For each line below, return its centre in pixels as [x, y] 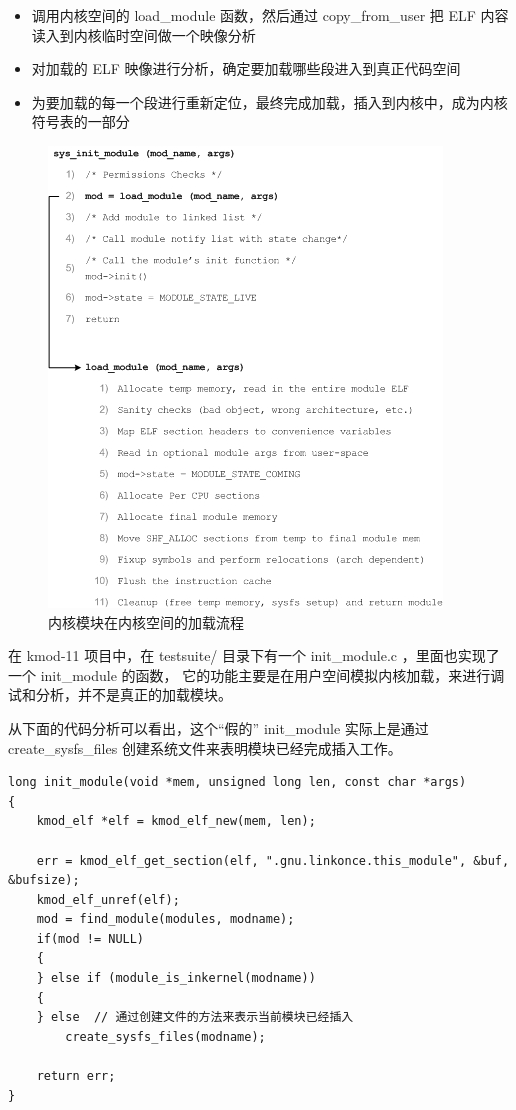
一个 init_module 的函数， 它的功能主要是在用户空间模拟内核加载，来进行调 [256, 674]
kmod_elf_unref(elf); [108, 899]
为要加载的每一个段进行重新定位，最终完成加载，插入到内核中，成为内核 [269, 101]
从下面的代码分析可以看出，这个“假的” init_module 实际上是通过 [218, 727]
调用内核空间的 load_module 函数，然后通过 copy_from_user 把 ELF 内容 [270, 15]
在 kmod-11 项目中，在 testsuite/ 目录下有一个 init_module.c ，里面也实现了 [254, 655]
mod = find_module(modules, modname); [165, 919]
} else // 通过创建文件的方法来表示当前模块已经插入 [195, 1017]
